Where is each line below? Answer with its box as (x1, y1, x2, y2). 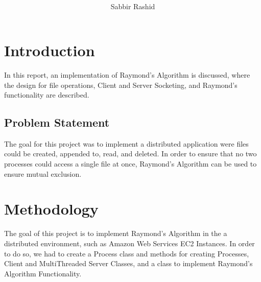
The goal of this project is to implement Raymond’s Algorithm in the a (4, 228, 227, 239)
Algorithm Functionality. (4, 268, 82, 278)
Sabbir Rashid (110, 1, 155, 12)
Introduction (4, 39, 95, 60)
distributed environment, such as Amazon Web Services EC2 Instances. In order (4, 238, 255, 248)
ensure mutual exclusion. (4, 168, 82, 179)
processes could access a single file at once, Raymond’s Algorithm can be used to (4, 158, 257, 169)
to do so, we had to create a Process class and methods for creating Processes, (4, 248, 249, 258)
